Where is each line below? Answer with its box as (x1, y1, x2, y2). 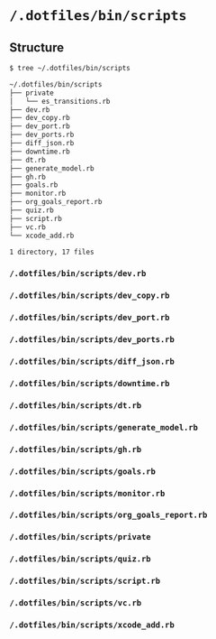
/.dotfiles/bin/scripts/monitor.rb (9, 488, 166, 498)
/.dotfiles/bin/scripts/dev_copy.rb (9, 291, 170, 301)
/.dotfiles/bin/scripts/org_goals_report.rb (9, 510, 208, 521)
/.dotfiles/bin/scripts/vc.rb (9, 598, 142, 608)
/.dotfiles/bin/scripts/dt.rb (9, 400, 142, 411)
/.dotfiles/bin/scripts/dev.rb (9, 269, 147, 279)
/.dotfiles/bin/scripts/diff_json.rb (9, 356, 175, 366)
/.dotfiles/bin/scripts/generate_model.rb (9, 422, 198, 432)
